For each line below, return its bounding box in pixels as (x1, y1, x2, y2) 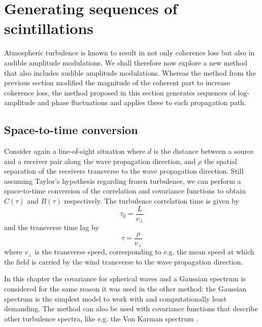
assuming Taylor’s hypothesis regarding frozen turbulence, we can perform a (4, 175, 241, 186)
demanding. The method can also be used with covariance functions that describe (4, 303, 258, 314)
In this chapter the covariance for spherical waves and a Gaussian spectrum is (4, 273, 246, 284)
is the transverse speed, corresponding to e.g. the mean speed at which (35, 246, 254, 257)
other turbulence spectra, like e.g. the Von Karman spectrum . (4, 313, 199, 323)
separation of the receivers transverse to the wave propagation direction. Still (4, 166, 244, 176)
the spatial (204, 155, 237, 166)
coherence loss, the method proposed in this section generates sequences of (4, 87, 236, 97)
